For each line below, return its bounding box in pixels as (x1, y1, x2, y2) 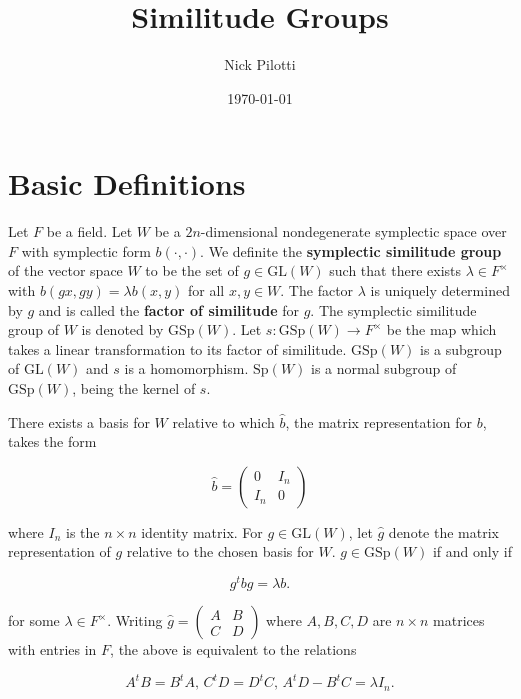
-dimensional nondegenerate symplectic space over (200, 221, 507, 242)
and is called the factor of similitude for (38, 299, 299, 320)
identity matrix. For (141, 521, 263, 542)
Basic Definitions (8, 163, 246, 204)
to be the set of (145, 260, 239, 281)
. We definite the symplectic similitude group (200, 240, 502, 261)
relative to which (172, 411, 275, 432)
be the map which (386, 319, 497, 340)
